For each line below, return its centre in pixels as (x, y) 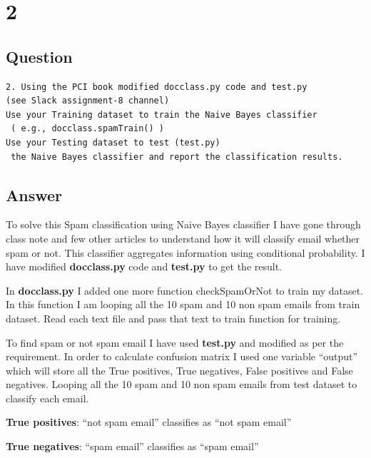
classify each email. (47, 398)
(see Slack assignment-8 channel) (88, 101)
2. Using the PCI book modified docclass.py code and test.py (157, 87)
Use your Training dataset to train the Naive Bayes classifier (162, 114)
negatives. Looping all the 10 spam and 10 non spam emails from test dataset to (182, 384)
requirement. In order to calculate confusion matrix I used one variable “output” (182, 356)
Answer (34, 194)
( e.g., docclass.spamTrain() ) (87, 129)
